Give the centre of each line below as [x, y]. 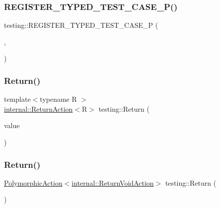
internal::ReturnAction [38, 108]
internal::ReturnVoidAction [113, 182]
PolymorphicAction [33, 182]
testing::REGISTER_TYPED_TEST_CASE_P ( [81, 25]
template [17, 99]
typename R [58, 99]
